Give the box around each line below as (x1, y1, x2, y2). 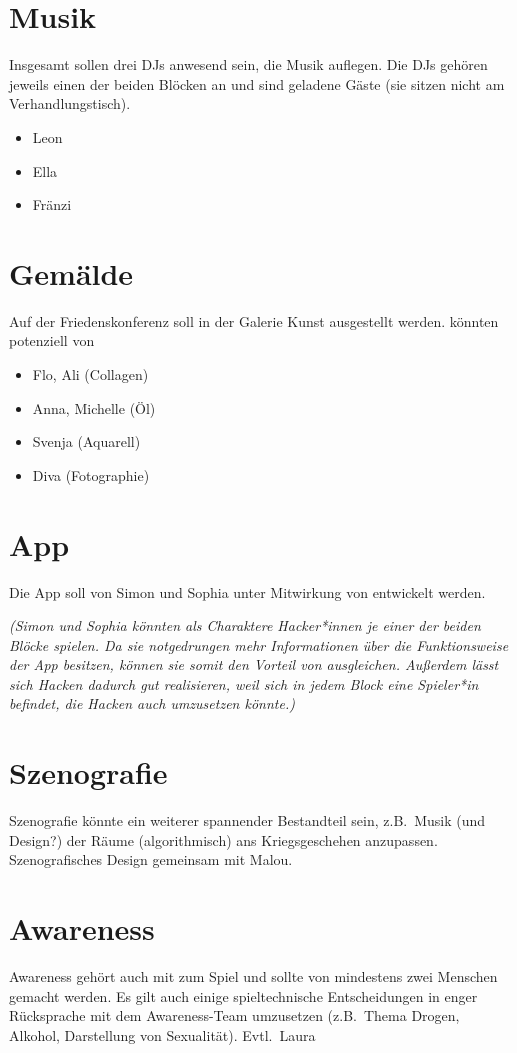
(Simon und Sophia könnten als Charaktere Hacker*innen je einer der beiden (9, 615, 481, 636)
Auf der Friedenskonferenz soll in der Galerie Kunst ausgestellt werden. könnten (9, 310, 499, 331)
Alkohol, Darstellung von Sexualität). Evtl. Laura (9, 1024, 316, 1045)
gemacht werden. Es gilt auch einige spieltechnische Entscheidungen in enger (9, 985, 478, 1006)
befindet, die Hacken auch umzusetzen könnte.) (9, 693, 295, 714)
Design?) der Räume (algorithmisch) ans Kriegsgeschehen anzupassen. (9, 829, 438, 850)
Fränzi (32, 194, 72, 215)
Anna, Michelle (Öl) (32, 397, 156, 418)
